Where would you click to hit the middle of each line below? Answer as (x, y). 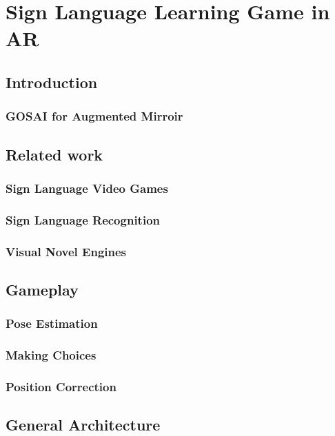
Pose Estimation (52, 323)
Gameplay (42, 289)
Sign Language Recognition (83, 219)
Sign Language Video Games (87, 188)
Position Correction (61, 386)
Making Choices (51, 355)
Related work (54, 154)
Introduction (52, 82)
